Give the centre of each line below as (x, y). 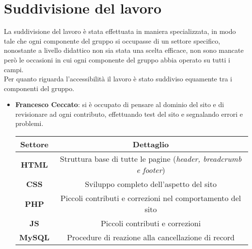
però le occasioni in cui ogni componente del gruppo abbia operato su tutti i (117, 59)
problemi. (29, 123)
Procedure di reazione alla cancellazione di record (151, 237)
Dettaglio (151, 144)
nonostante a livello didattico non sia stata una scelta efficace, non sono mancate (124, 50)
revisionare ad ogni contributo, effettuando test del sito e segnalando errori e (129, 114)
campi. (14, 69)
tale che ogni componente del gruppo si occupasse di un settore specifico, (112, 40)
